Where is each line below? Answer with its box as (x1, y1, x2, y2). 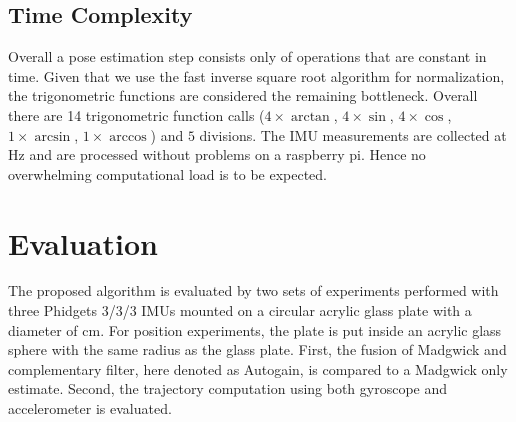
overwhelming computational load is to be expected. (8, 163, 328, 184)
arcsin (34, 129, 71, 144)
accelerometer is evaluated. (8, 398, 172, 419)
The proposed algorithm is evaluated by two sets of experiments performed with (8, 280, 499, 301)
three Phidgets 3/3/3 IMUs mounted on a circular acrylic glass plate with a (8, 300, 472, 321)
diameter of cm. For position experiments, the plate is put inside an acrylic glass (8, 319, 502, 340)
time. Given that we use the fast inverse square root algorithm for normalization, (8, 65, 505, 86)
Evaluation (8, 222, 158, 263)
